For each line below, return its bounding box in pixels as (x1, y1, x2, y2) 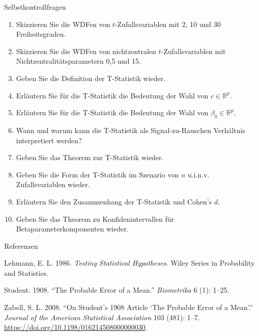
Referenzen (4, 240, 38, 251)
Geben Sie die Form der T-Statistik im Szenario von (16, 169, 179, 179)
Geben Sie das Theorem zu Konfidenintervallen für (16, 213, 175, 224)
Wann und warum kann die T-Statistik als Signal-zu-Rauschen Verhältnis (16, 124, 245, 135)
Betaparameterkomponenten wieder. (16, 223, 129, 234)
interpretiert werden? (16, 135, 82, 145)
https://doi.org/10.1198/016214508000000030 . (4, 322, 148, 332)
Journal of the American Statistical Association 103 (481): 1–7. (4, 312, 200, 322)
